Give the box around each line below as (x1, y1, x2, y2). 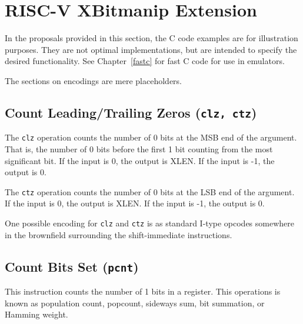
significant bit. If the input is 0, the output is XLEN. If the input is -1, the (5, 154, 275, 166)
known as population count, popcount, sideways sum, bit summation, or (5, 296, 265, 309)
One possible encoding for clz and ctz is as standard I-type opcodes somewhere (5, 216, 295, 229)
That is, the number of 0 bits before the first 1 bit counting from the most (5, 142, 273, 155)
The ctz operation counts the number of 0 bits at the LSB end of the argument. (5, 185, 295, 198)
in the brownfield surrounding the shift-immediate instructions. (5, 228, 232, 241)
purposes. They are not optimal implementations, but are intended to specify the (5, 43, 297, 55)
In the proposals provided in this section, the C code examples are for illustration (5, 32, 298, 44)
